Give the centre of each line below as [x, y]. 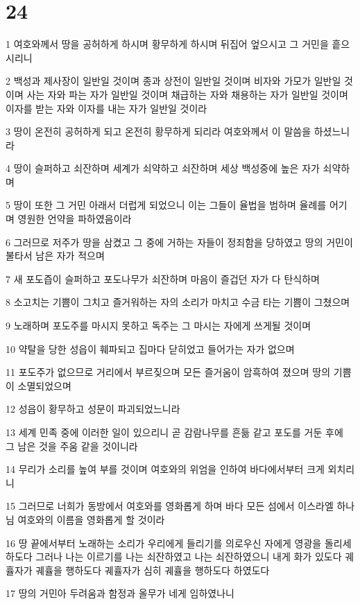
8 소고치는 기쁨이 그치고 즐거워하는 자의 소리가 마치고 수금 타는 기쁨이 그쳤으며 [178, 302]
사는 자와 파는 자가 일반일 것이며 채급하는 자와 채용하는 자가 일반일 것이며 [187, 94]
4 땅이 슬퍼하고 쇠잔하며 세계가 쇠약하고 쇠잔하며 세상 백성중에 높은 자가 [163, 168]
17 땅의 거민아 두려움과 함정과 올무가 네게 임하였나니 [120, 593]
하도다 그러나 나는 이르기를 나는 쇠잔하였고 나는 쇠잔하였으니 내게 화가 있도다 [174, 556]
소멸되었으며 [44, 385]
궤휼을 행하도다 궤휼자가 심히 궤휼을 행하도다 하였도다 [153, 570]
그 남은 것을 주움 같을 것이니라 [72, 446]
